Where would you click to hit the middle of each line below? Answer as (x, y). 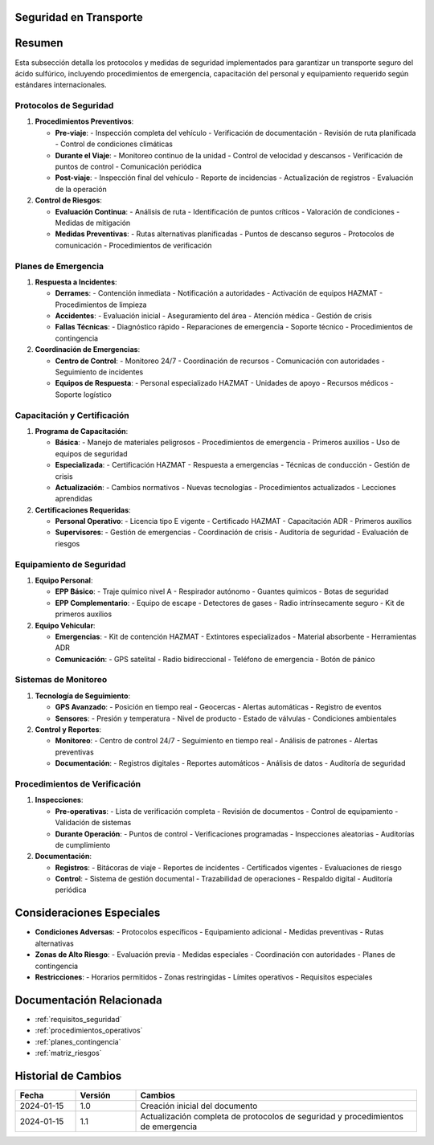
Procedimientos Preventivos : (84, 121)
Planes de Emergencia (59, 266)
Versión (95, 1095)
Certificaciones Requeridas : (83, 509)
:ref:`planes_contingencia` (78, 1041)
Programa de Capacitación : (82, 431)
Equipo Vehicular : (65, 625)
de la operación (81, 189)
